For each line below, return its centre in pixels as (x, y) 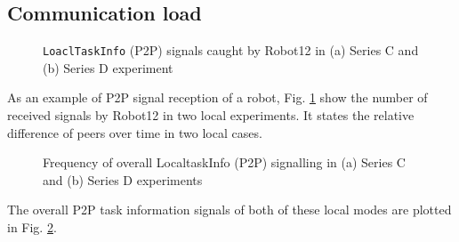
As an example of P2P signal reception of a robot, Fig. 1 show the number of (217, 97)
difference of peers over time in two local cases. (135, 132)
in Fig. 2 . (32, 227)
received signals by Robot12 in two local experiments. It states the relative (211, 115)
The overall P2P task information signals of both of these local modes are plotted (229, 210)
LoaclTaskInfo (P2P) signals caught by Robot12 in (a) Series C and (231, 50)
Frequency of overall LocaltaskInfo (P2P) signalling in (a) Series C (224, 162)
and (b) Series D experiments (123, 179)
